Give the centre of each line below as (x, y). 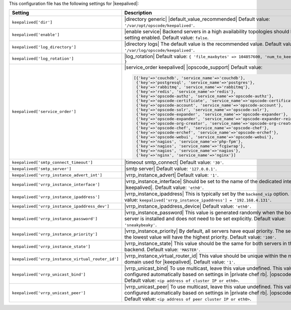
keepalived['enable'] (36, 35)
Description (138, 13)
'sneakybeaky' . (141, 225)
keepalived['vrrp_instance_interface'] (56, 184)
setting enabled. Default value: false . (167, 38)
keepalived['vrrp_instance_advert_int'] (57, 175)
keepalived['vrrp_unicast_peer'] (49, 293)
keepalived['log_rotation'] (43, 59)
